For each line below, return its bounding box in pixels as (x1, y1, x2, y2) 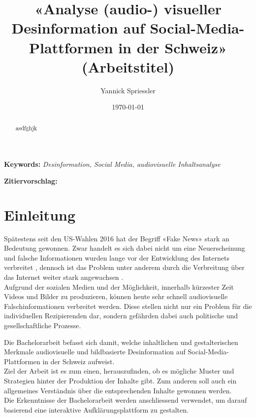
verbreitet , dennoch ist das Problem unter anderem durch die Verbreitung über (4, 262, 245, 272)
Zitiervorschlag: (4, 175, 58, 186)
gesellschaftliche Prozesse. (4, 320, 81, 330)
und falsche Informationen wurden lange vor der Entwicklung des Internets (4, 252, 229, 263)
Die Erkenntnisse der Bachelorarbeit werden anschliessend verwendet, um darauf (4, 395, 247, 405)
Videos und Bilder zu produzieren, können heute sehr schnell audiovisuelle (4, 291, 228, 302)
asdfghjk (15, 123, 37, 132)
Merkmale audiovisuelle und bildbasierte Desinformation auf (4, 346, 186, 357)
